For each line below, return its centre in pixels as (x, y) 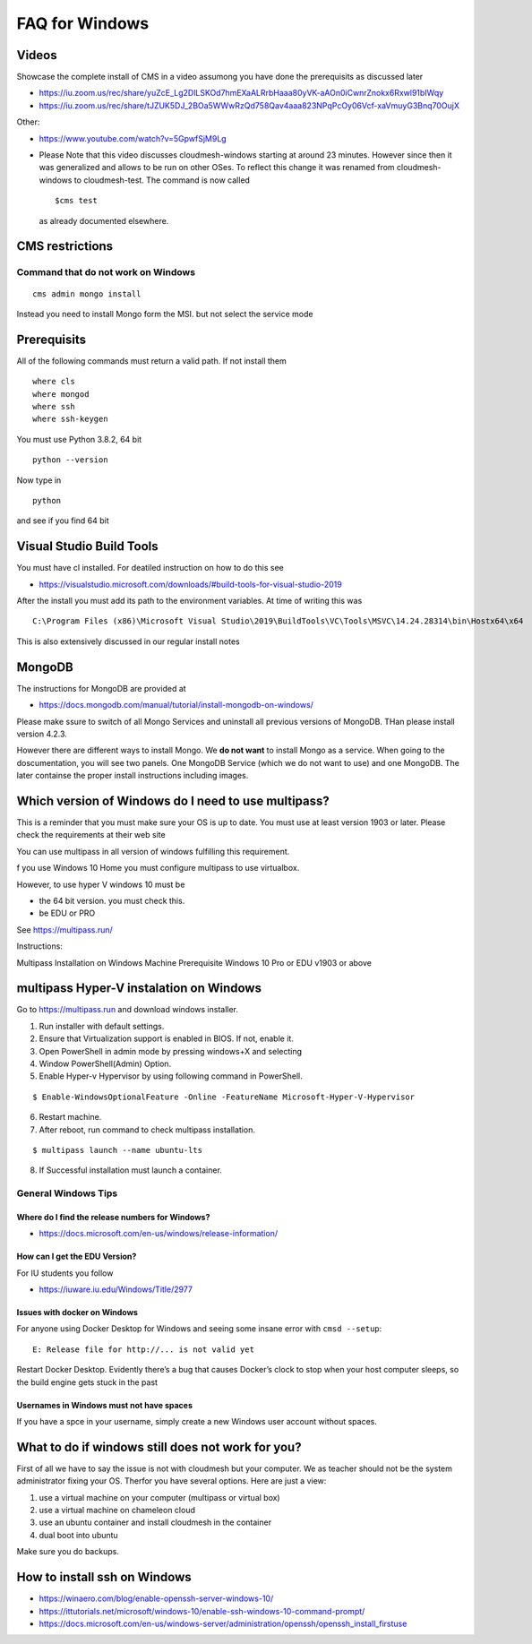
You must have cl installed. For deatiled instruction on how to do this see (150, 568)
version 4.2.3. (42, 734)
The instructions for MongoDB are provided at (102, 688)
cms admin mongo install (87, 294)
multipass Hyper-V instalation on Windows (139, 989)
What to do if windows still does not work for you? (159, 1447)
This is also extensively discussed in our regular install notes (129, 641)
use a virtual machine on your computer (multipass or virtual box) (160, 1497)
